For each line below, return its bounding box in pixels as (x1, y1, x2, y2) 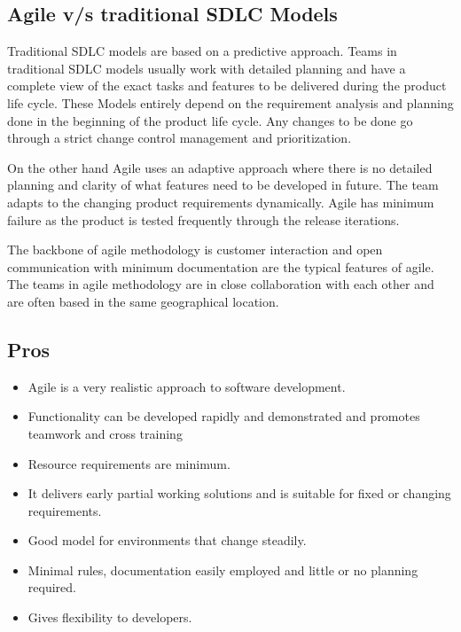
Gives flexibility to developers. (27, 608, 192, 627)
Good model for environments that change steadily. (27, 531, 307, 550)
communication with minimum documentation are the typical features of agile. (7, 257, 434, 276)
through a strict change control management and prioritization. (7, 129, 352, 147)
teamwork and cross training (27, 424, 183, 442)
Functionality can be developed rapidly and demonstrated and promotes (27, 407, 420, 425)
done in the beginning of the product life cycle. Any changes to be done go (7, 111, 413, 129)
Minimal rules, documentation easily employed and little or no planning (27, 560, 418, 579)
